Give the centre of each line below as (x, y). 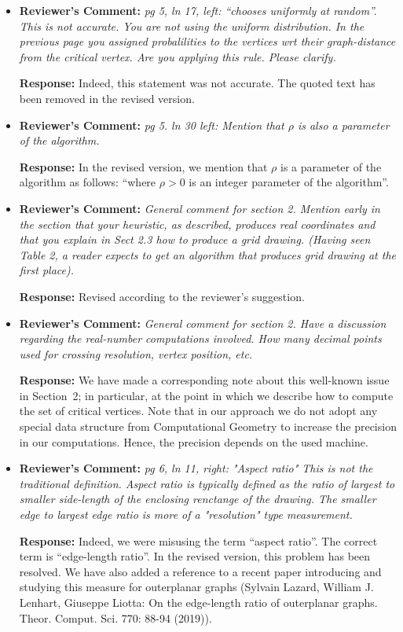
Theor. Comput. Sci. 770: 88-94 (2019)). (115, 617)
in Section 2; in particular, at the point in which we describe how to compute (206, 395)
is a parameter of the (331, 166)
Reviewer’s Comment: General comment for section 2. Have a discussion (203, 323)
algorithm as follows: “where (88, 182)
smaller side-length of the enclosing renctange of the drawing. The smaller (198, 499)
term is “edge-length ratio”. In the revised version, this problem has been (195, 556)
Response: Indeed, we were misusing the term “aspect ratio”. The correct (198, 540)
